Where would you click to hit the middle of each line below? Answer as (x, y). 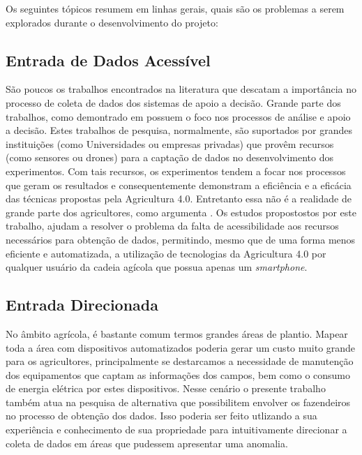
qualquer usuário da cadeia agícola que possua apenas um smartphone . (157, 267)
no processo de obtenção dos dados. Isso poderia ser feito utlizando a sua (161, 416)
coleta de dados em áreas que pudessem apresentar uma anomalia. (147, 443)
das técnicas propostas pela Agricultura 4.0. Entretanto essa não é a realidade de (179, 199)
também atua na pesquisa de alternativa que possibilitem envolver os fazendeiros (178, 402)
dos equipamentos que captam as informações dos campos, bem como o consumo (178, 374)
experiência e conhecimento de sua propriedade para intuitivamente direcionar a (176, 430)
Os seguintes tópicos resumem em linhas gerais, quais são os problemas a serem (175, 8)
